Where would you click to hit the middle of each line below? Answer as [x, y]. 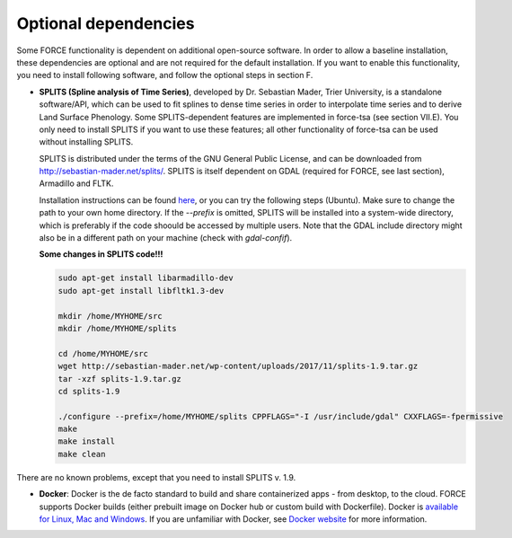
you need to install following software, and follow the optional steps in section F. [165, 75]
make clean [82, 454]
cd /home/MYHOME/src [103, 353]
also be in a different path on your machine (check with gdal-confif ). [166, 238]
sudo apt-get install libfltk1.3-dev [141, 291]
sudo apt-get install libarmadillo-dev [146, 278]
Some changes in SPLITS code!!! [101, 254]
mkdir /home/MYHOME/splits [117, 328]
